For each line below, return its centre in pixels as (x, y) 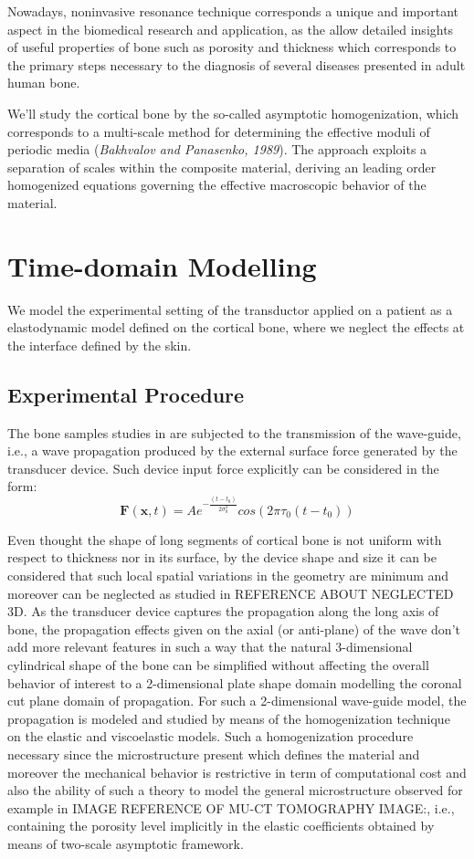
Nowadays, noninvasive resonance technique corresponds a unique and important (233, 11)
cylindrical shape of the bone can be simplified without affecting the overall (218, 664)
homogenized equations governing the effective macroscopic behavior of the (217, 185)
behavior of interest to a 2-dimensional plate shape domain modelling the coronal (235, 682)
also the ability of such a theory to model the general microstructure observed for (235, 790)
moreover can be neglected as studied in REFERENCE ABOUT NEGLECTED (231, 593)
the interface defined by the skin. (100, 345)
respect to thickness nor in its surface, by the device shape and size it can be (222, 557)
